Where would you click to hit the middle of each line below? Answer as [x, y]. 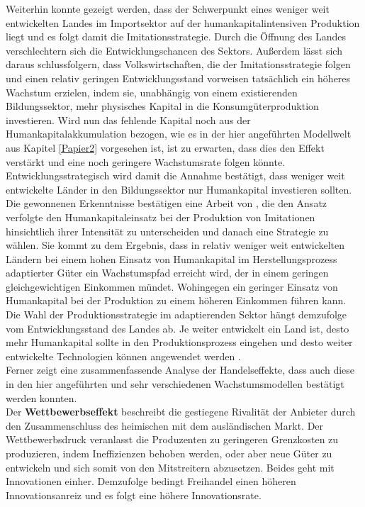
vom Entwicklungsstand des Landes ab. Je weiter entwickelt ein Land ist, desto [178, 328]
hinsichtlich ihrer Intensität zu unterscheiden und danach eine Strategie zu [167, 231]
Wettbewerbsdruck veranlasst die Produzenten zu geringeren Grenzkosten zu [172, 439]
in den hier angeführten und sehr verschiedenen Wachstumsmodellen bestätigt [175, 384]
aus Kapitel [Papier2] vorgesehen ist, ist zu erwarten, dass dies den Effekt [165, 147]
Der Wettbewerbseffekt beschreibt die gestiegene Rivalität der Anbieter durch [181, 412]
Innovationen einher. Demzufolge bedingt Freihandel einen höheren [151, 481]
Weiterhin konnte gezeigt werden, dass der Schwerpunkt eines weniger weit [168, 9]
